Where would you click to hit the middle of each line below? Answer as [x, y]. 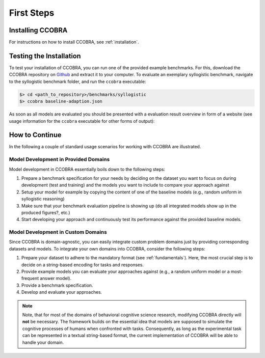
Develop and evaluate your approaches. [62, 292]
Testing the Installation [45, 56]
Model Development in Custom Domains [58, 232]
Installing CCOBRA [38, 30]
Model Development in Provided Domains [59, 160]
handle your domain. [43, 342]
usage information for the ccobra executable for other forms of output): [82, 121]
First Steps [32, 13]
